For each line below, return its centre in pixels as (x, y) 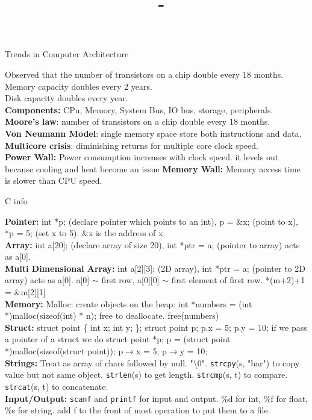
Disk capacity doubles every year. (67, 98)
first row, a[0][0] (130, 280)
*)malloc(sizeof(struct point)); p (64, 351)
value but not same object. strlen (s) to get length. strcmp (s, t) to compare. (146, 375)
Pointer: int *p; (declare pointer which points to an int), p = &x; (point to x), (152, 221)
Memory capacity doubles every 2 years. (79, 86)
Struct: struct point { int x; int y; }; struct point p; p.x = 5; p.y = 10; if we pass (156, 327)
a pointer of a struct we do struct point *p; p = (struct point (118, 339)
